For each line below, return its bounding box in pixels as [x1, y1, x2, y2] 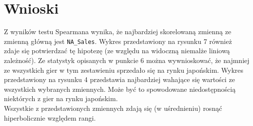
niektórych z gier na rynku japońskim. [4, 93, 118, 104]
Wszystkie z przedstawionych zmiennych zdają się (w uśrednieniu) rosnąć [4, 103, 222, 113]
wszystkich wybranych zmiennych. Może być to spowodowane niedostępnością [4, 84, 236, 94]
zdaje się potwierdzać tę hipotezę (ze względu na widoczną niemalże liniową [4, 45, 230, 56]
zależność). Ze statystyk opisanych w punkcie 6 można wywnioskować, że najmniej [4, 55, 250, 65]
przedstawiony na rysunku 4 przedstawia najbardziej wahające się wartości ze [4, 74, 235, 84]
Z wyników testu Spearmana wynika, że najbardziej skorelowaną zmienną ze [4, 26, 232, 37]
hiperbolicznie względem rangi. [4, 112, 96, 123]
